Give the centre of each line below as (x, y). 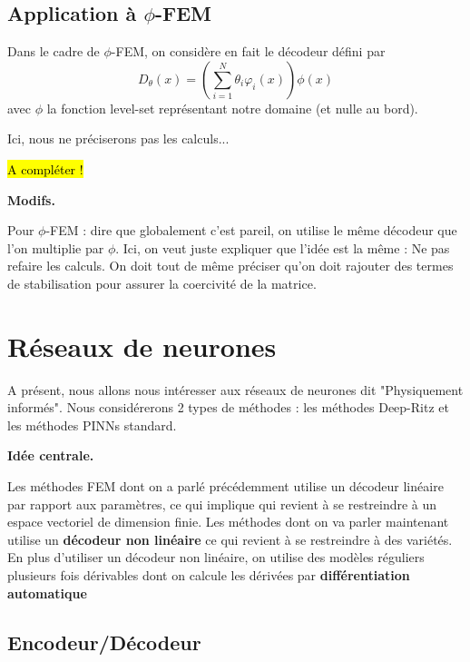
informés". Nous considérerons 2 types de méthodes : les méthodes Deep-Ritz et (228, 407)
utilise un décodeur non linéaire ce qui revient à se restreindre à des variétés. (230, 539)
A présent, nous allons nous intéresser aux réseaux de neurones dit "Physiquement (235, 389)
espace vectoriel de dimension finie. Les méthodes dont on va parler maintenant (228, 522)
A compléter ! (45, 168)
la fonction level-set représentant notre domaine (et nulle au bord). (232, 108)
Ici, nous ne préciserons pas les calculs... (118, 138)
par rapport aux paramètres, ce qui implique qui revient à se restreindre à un (222, 504)
